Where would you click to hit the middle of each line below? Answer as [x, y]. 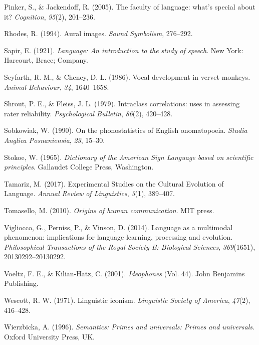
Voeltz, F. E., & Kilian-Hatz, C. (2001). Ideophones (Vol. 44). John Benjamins [124, 273]
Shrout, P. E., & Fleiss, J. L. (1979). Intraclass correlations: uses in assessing [122, 104]
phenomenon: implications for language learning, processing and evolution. [118, 237]
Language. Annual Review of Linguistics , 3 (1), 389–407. [89, 193]
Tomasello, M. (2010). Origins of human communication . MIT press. [109, 210]
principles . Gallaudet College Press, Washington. [79, 167]
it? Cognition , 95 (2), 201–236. [50, 16]
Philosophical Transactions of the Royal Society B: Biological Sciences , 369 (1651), [130, 246]
